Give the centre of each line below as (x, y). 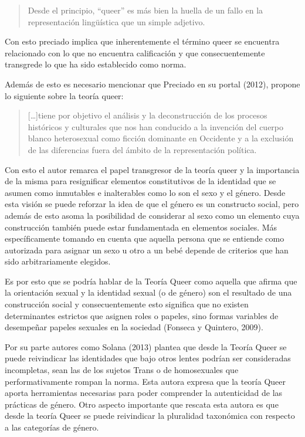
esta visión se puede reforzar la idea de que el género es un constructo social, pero (152, 204)
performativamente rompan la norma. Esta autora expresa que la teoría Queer (145, 381)
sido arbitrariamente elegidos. (58, 261)
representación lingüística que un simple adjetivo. (116, 21)
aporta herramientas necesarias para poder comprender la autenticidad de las (144, 393)
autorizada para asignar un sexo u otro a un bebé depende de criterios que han (147, 250)
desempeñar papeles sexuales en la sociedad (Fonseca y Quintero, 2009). (134, 327)
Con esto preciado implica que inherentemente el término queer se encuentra (142, 41)
